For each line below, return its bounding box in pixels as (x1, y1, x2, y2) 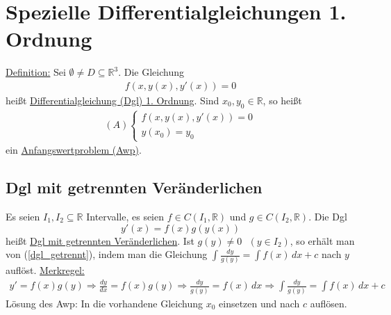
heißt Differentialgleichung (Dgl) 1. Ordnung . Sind (6, 92, 219, 107)
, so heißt (263, 92, 302, 107)
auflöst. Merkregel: (6, 263, 85, 277)
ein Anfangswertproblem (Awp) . (6, 143, 142, 157)
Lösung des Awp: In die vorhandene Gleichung (6, 296, 203, 310)
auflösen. (310, 296, 347, 310)
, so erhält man (290, 233, 355, 248)
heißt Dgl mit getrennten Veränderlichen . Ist (6, 233, 194, 248)
